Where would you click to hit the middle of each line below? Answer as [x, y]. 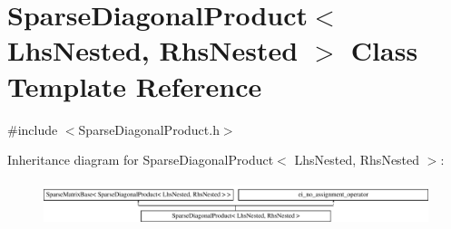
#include [33, 129]
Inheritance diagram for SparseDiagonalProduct [141, 160]
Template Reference [135, 86]
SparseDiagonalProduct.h [149, 129]
